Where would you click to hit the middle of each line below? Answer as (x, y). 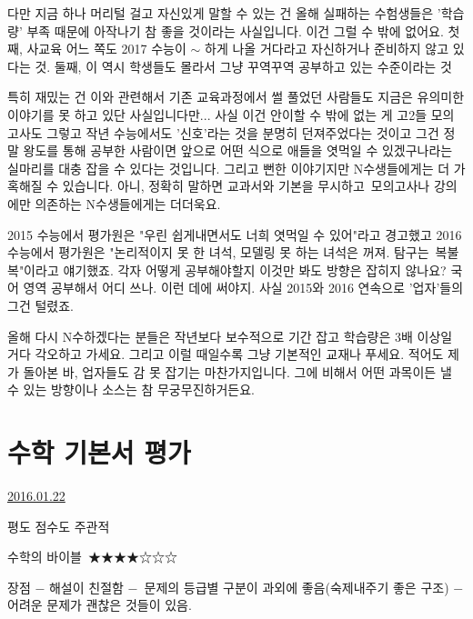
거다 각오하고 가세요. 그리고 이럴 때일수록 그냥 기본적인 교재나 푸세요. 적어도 (226, 354)
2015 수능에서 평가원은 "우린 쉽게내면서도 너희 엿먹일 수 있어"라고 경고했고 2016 (235, 234)
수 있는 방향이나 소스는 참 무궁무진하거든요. (131, 389)
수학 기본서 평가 (99, 452)
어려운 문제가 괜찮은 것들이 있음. (100, 605)
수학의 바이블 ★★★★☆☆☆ (92, 557)
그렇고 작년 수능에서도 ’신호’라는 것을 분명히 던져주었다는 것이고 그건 (243, 132)
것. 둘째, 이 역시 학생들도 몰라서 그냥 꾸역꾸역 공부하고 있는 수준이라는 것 (243, 66)
